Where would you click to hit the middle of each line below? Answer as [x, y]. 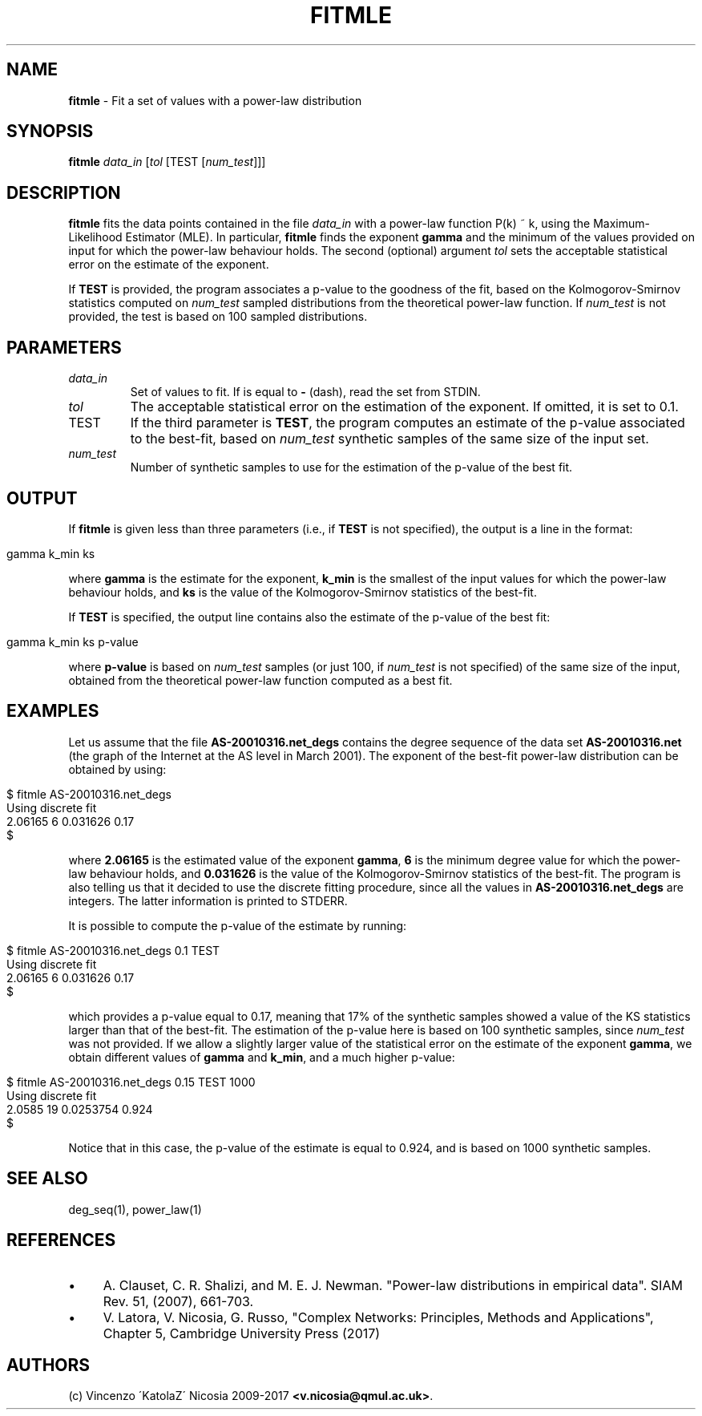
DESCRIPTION [64, 192]
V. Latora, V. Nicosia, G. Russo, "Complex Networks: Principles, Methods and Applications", [378, 1317]
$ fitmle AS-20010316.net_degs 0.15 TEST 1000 [131, 1082]
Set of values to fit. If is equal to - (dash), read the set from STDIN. [305, 392]
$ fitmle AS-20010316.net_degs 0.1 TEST [113, 950]
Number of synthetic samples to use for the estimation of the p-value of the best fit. [351, 467]
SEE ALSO [47, 1179]
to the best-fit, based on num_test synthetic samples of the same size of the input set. [389, 439]
